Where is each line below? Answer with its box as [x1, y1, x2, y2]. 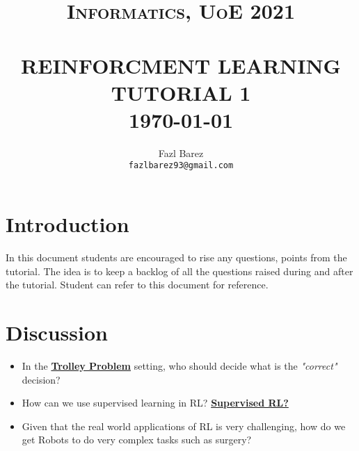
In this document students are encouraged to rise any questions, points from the [6, 250, 347, 265]
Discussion [6, 318, 108, 347]
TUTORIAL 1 [111, 78, 251, 106]
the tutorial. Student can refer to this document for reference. [6, 277, 269, 292]
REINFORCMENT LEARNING [21, 51, 341, 79]
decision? [22, 372, 61, 386]
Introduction [6, 210, 129, 238]
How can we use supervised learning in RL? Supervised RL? [22, 395, 289, 410]
